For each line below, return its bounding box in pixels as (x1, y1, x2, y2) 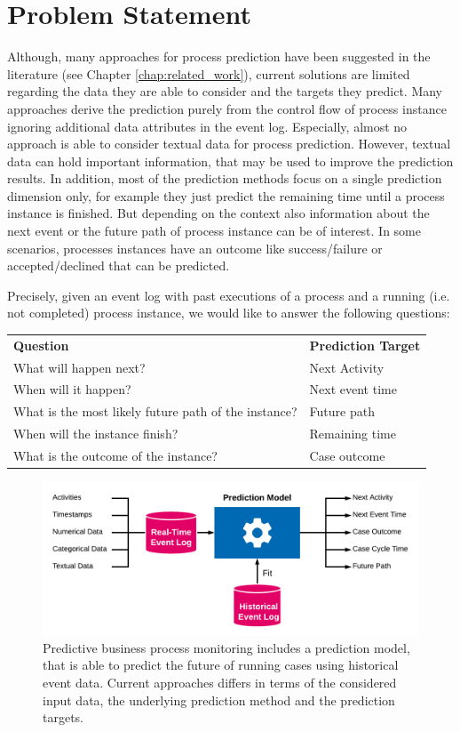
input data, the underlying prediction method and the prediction (43, 690, 395, 709)
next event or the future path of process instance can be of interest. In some (7, 221, 422, 240)
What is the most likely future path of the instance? (13, 402, 297, 421)
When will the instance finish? (13, 424, 178, 443)
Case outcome (309, 446, 385, 464)
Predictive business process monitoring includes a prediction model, (43, 638, 410, 656)
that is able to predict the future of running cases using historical (43, 656, 399, 674)
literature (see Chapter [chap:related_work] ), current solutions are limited (7, 64, 410, 83)
